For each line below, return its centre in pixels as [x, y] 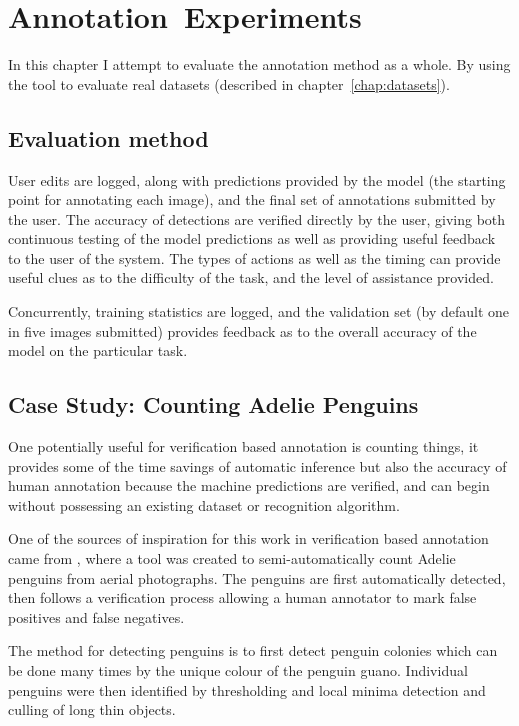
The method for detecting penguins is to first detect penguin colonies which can [253, 650]
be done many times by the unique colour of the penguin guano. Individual [238, 670]
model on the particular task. [98, 350]
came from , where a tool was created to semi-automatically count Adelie [232, 558]
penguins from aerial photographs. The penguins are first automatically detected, [257, 577]
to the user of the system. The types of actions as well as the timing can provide [254, 257]
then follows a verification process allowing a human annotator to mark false [242, 597]
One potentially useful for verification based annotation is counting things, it [243, 446]
